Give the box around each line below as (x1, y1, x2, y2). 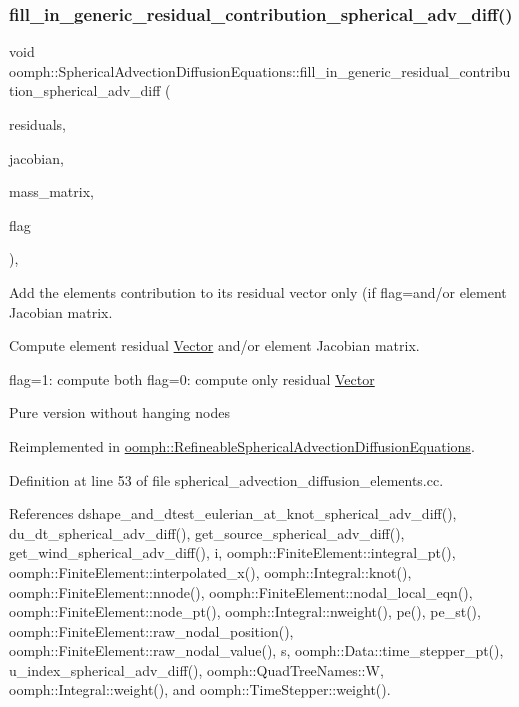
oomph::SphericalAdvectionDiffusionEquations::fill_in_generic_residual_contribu (9, 60, 511, 81)
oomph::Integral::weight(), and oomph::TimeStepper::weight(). (9, 679, 391, 700)
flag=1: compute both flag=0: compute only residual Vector (9, 368, 375, 389)
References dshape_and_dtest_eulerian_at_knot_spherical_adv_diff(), (9, 503, 457, 524)
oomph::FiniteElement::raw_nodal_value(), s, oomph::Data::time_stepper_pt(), (9, 640, 504, 661)
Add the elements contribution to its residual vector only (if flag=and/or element (9, 281, 507, 302)
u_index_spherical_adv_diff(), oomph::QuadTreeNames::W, (9, 659, 384, 680)
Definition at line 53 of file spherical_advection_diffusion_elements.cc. (9, 469, 444, 490)
